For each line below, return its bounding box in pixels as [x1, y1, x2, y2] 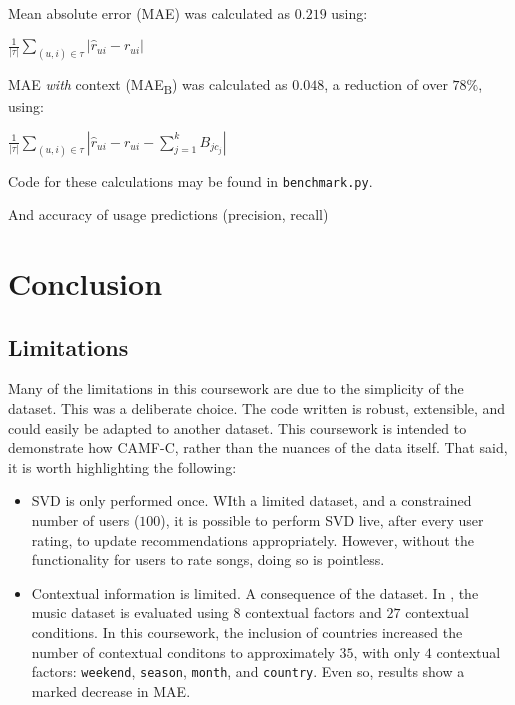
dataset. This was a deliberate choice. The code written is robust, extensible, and [8, 397, 506, 418]
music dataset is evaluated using [31, 602, 229, 623]
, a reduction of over [324, 73, 448, 94]
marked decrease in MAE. [31, 680, 191, 701]
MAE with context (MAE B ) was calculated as [8, 73, 288, 97]
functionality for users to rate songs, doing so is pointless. [31, 549, 385, 570]
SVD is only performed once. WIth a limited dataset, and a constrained [31, 490, 472, 511]
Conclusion [8, 262, 163, 303]
